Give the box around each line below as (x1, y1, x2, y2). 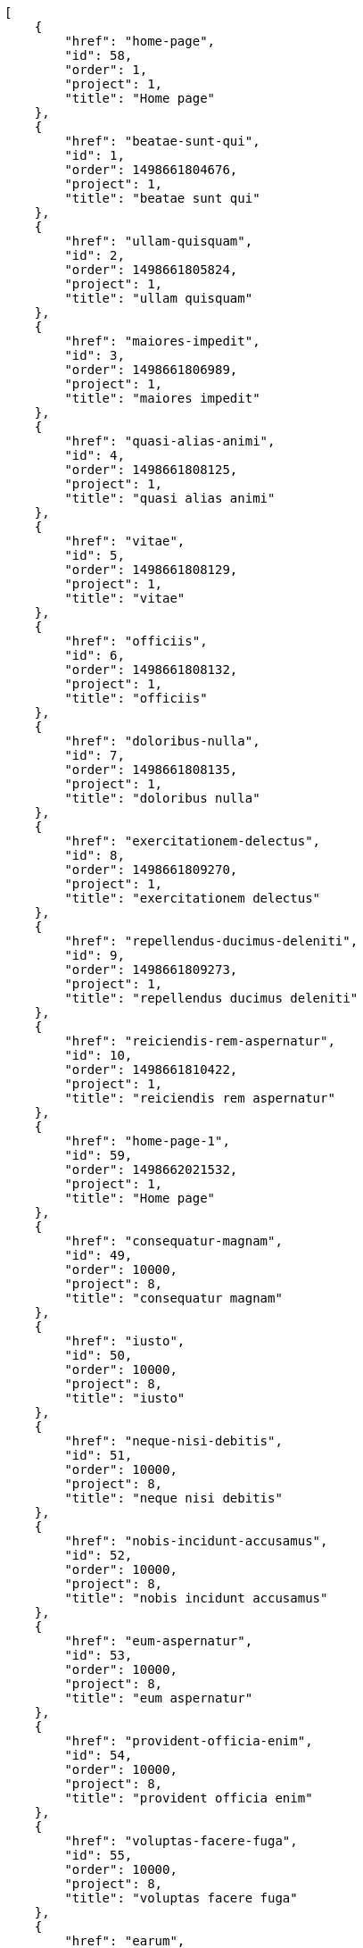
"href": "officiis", (64, 634, 208, 648)
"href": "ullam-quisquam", (64, 234, 253, 248)
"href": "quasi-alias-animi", (64, 434, 276, 448)
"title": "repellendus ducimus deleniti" (64, 991, 359, 1005)
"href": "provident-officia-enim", (64, 1734, 313, 1748)
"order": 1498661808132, (64, 662, 238, 677)
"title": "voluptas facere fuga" (64, 1891, 298, 1905)
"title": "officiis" (64, 691, 208, 705)
